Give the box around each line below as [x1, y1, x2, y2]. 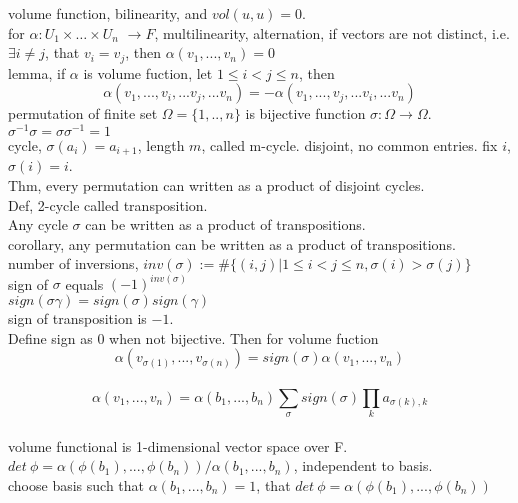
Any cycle [8, 214, 68, 235]
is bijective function [245, 103, 366, 124]
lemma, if [8, 62, 66, 83]
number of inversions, [8, 253, 139, 274]
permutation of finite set [8, 103, 158, 124]
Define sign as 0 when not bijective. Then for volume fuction [8, 327, 379, 348]
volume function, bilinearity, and [8, 3, 208, 23]
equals [65, 273, 104, 294]
